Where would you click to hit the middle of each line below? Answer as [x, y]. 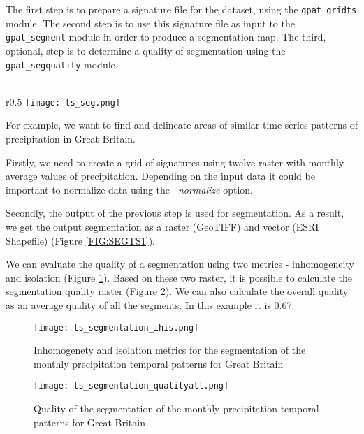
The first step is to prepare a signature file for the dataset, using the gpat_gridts [181, 9]
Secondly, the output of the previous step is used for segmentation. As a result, [175, 213]
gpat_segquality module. [62, 64]
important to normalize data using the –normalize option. [129, 189]
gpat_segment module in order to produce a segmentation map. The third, [166, 37]
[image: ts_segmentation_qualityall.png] [131, 386]
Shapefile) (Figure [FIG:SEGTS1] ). [80, 240]
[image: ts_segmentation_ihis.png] [116, 327]
